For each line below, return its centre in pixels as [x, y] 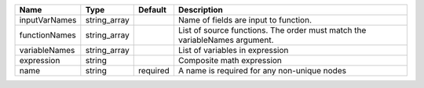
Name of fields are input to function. [245, 20]
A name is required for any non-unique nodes [262, 70]
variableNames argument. [226, 40]
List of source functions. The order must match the [272, 30]
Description [200, 10]
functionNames [48, 35]
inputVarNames [48, 20]
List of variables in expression [233, 50]
